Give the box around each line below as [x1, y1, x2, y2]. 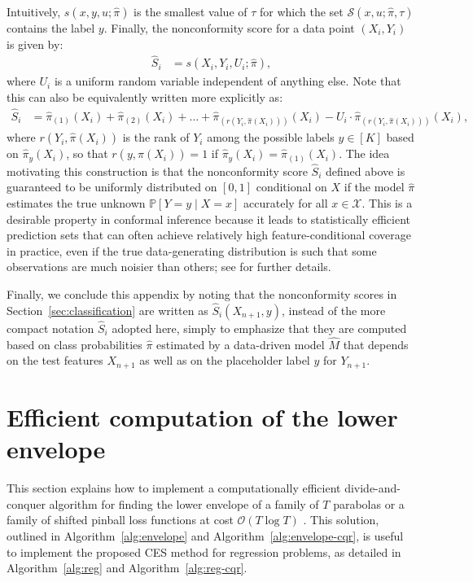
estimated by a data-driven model [156, 335, 325, 352]
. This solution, [303, 511, 379, 528]
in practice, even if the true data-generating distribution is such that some [7, 242, 377, 259]
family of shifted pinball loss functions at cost [7, 511, 234, 528]
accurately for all [243, 194, 328, 211]
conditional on [256, 178, 327, 195]
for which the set [259, 3, 344, 20]
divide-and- [344, 479, 401, 497]
